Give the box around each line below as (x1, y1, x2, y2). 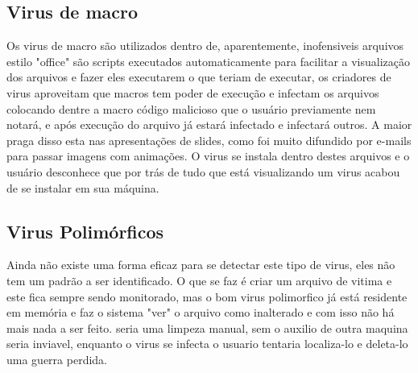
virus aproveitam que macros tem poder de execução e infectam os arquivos (6, 84, 379, 101)
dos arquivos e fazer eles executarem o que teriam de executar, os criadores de (6, 68, 391, 85)
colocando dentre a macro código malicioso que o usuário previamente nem (6, 100, 376, 117)
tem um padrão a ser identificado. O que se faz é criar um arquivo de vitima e (6, 271, 392, 288)
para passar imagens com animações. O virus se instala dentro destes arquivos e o (6, 147, 410, 164)
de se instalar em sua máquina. (6, 179, 159, 196)
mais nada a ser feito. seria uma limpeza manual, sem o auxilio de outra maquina (6, 319, 408, 336)
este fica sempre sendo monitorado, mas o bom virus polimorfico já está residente (6, 288, 408, 305)
